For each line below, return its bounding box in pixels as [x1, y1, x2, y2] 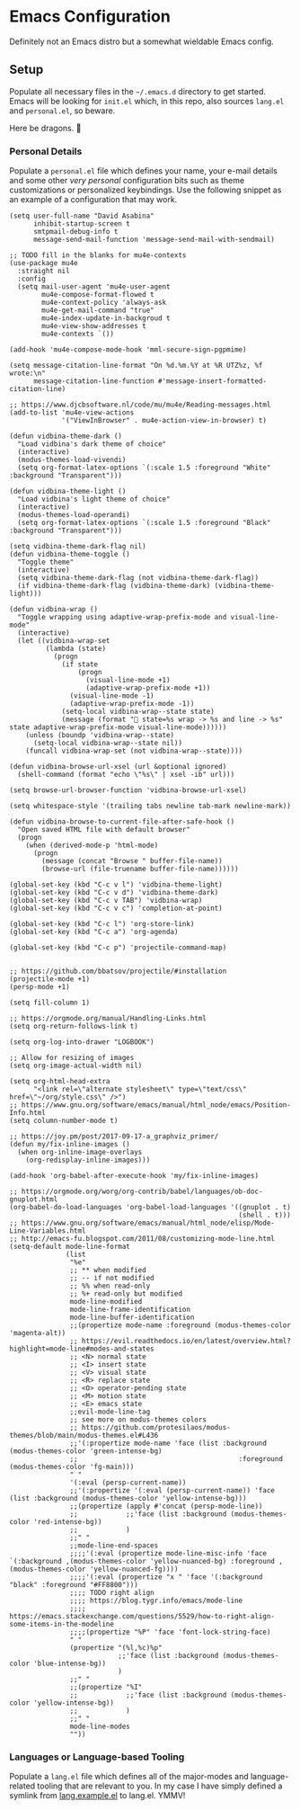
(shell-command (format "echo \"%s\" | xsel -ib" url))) [17, 771, 235, 780]
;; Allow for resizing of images [9, 1054, 135, 1063]
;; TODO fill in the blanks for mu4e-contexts [9, 251, 187, 260]
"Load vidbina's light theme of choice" [17, 495, 171, 504]
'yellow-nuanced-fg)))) [89, 1565, 179, 1574]
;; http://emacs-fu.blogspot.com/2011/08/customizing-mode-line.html [9, 1235, 276, 1244]
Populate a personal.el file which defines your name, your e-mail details [9, 165, 278, 176]
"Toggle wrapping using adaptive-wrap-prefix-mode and [17, 613, 227, 622]
